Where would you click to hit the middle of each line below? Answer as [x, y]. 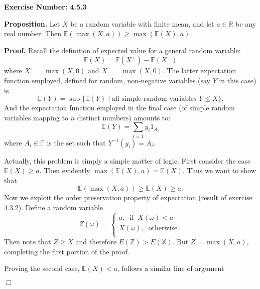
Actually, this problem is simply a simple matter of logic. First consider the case [127, 160]
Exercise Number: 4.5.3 [45, 7]
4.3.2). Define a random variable [54, 207]
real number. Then [33, 33]
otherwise [163, 228]
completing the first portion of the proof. [67, 251]
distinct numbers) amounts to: [124, 117]
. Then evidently [65, 170]
